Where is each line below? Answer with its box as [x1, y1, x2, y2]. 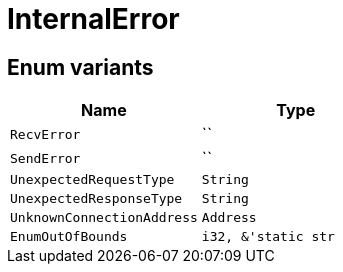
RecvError [10, 126, 81, 142]
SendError [10, 150, 81, 166]
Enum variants [7, 54, 154, 80]
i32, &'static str [201, 229, 335, 245]
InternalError [7, 2, 180, 36]
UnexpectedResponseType [10, 191, 183, 207]
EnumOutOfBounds [10, 229, 128, 245]
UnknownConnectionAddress [10, 210, 198, 226]
